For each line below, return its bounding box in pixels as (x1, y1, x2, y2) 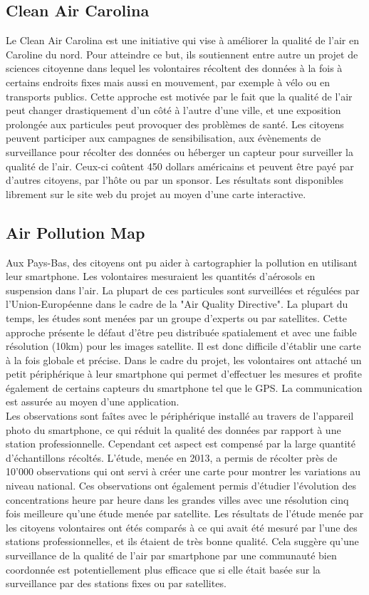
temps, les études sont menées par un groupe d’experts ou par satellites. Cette (6, 310, 348, 325)
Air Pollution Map (6, 221, 145, 243)
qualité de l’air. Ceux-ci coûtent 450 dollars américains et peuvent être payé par (6, 158, 354, 173)
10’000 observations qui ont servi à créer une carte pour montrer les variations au (6, 464, 361, 479)
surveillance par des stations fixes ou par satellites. (6, 576, 227, 591)
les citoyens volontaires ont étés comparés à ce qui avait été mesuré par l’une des (6, 519, 358, 534)
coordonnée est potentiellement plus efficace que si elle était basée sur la (6, 562, 321, 576)
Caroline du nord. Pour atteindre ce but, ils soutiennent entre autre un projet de (6, 46, 358, 61)
